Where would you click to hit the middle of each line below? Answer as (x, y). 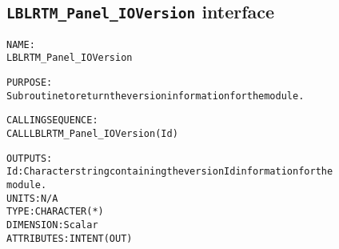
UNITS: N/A (32, 198)
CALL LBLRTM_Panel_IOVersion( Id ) (92, 134)
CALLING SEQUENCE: (52, 120)
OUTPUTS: (30, 158)
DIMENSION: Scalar (52, 225)
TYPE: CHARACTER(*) (55, 212)
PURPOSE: (30, 83)
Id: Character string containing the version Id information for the (170, 172)
